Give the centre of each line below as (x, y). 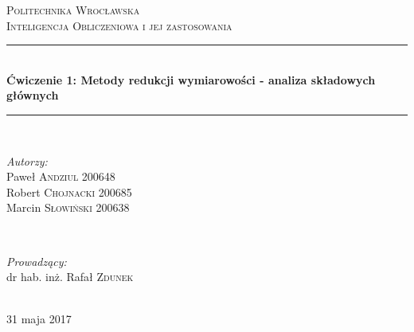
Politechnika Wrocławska (73, 10)
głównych (33, 95)
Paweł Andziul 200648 (61, 176)
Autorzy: (27, 160)
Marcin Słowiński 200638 (68, 207)
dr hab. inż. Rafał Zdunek (70, 277)
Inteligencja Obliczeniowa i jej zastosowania (119, 25)
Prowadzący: (37, 261)
